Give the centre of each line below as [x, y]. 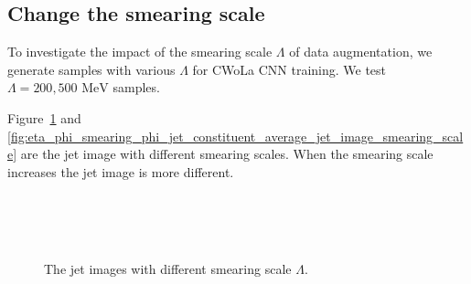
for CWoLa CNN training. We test [289, 69]
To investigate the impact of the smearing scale [140, 52]
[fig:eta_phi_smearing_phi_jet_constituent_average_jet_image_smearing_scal [235, 136]
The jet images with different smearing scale [168, 269]
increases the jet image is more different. [121, 171]
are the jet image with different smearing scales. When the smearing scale [227, 154]
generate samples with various [91, 69]
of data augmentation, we [361, 52]
